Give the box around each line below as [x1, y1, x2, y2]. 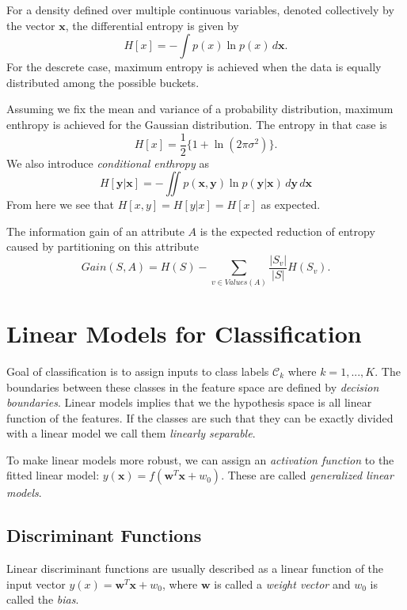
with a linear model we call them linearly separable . [6, 425, 256, 441]
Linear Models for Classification [6, 316, 362, 349]
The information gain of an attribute [6, 222, 184, 239]
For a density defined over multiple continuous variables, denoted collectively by [6, 2, 394, 17]
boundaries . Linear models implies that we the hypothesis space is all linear [6, 394, 372, 411]
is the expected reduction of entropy [200, 222, 375, 239]
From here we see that [6, 196, 115, 213]
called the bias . [6, 591, 79, 608]
